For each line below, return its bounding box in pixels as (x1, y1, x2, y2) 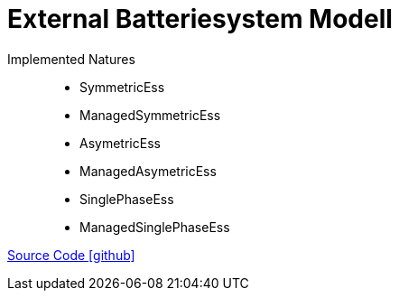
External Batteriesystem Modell (7, 4, 393, 34)
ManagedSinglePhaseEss (79, 219, 230, 235)
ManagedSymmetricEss (79, 107, 221, 123)
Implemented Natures (7, 51, 135, 67)
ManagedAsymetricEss (79, 163, 217, 179)
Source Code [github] (7, 247, 135, 263)
